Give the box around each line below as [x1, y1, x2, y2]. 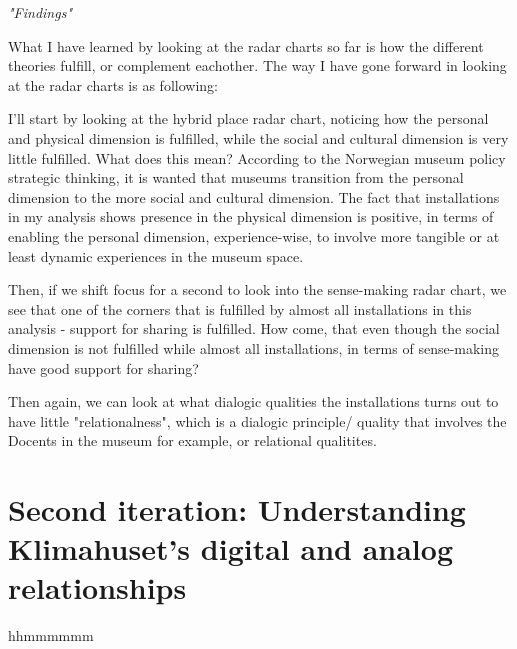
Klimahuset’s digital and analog [8, 528, 453, 569]
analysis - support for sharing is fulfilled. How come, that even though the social [8, 318, 500, 339]
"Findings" [8, 2, 73, 22]
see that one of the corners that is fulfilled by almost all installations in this [8, 298, 472, 319]
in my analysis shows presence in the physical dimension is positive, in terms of [8, 206, 494, 227]
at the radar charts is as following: [8, 74, 218, 95]
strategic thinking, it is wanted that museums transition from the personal [8, 167, 464, 188]
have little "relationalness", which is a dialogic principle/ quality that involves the [8, 410, 507, 431]
